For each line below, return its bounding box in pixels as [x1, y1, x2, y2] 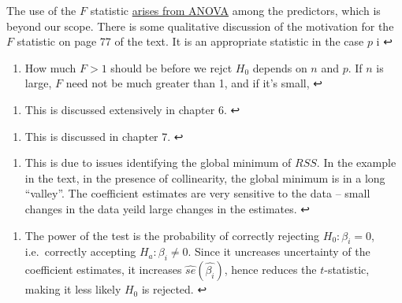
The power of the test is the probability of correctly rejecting [24, 227, 320, 243]
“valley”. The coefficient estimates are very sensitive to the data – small [24, 185, 370, 201]
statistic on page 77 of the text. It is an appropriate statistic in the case [17, 33, 364, 50]
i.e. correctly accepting [24, 243, 136, 260]
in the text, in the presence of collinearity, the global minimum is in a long [24, 169, 385, 186]
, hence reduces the [224, 261, 317, 278]
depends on [252, 59, 307, 76]
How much [24, 59, 76, 76]
